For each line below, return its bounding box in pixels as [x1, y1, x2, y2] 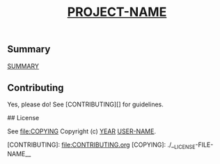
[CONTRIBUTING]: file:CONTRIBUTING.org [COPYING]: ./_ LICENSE [7, 140, 196, 151]
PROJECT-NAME [67, 4, 167, 20]
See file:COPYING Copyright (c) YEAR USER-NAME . [7, 127, 157, 136]
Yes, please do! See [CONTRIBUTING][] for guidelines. [7, 100, 164, 108]
